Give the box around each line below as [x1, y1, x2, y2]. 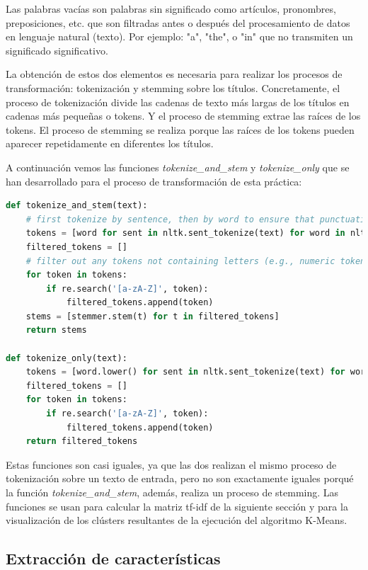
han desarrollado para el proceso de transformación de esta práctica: [6, 173, 302, 188]
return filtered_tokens [25, 436, 138, 447]
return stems [25, 325, 87, 336]
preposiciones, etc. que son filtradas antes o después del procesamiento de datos [6, 15, 350, 30]
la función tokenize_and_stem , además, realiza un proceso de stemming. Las [6, 485, 339, 499]
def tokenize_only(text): [6, 353, 127, 363]
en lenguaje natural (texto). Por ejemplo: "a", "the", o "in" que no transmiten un [6, 29, 353, 44]
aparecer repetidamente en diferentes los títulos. [6, 136, 214, 151]
